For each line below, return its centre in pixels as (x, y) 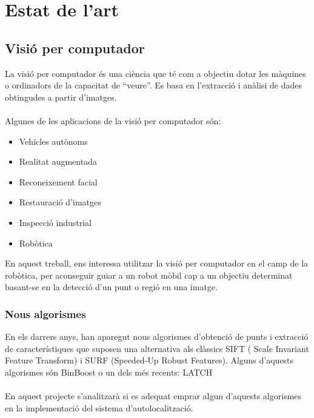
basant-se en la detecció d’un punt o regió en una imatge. (111, 287)
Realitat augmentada (58, 161)
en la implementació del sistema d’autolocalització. (99, 407)
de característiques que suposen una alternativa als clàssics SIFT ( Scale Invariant (157, 348)
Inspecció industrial (55, 222)
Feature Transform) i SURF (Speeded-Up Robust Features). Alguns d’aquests (149, 360)
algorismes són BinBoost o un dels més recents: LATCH (109, 372)
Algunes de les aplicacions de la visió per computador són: (113, 120)
